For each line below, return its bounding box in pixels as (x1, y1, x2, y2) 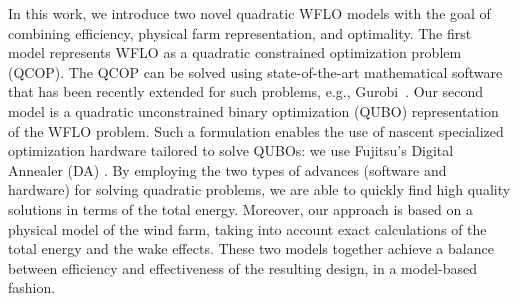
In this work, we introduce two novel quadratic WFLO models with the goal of (8, 3, 491, 23)
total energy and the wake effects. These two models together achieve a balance (8, 238, 494, 259)
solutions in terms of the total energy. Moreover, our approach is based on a (8, 198, 473, 219)
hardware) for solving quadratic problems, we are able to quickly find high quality (8, 179, 511, 200)
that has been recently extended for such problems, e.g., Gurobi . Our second (8, 81, 484, 102)
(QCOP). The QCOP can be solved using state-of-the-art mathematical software (8, 61, 503, 82)
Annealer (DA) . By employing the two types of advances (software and (8, 159, 447, 180)
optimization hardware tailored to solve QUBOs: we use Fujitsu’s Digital (8, 140, 454, 161)
